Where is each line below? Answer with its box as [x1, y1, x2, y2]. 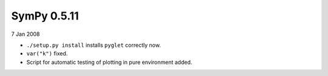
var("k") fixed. [26, 50, 68, 57]
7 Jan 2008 [11, 30, 40, 38]
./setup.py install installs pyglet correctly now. [26, 41, 161, 49]
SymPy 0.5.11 [11, 9, 79, 22]
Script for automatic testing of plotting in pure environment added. [26, 58, 193, 66]
